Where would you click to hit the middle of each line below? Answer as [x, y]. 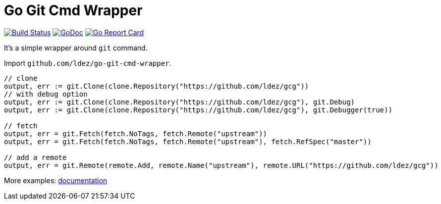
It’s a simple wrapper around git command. [76, 48]
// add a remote [35, 157]
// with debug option [46, 94]
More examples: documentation [56, 180]
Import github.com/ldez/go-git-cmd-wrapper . [88, 63]
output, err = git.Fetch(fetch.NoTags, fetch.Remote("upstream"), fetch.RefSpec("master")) [188, 141]
